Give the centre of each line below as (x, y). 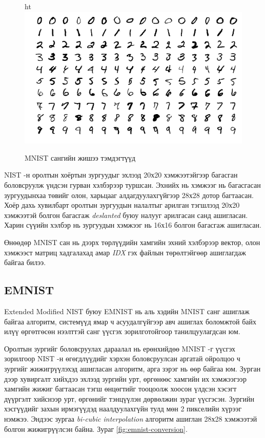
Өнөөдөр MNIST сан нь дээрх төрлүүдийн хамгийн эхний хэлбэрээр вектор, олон (132, 242)
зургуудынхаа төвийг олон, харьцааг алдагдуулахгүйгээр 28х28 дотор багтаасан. (129, 195)
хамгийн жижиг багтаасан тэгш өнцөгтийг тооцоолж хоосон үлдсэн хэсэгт (120, 389)
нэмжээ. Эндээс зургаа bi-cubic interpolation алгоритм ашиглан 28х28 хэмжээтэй (131, 418)
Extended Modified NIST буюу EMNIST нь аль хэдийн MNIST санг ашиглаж (127, 311)
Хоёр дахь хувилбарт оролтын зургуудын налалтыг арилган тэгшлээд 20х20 (122, 205)
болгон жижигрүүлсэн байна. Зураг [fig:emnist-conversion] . (96, 429)
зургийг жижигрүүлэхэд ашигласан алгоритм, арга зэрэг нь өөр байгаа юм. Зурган (132, 368)
